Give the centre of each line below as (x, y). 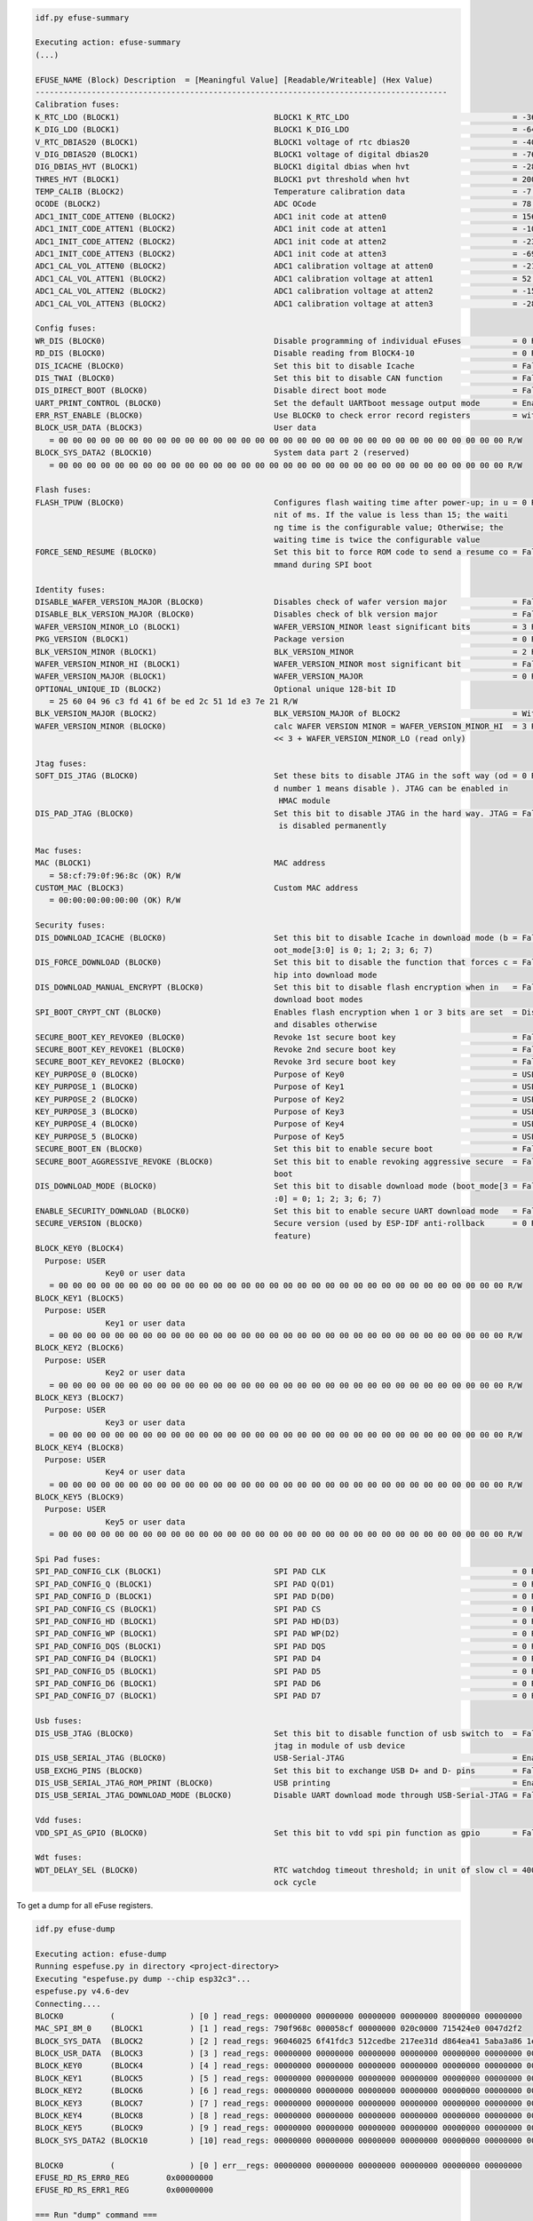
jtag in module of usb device (340, 1745)
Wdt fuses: (59, 1858)
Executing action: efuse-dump (101, 1954)
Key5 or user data (145, 1522)
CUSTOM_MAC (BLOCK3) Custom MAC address (197, 888)
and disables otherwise (326, 1025)
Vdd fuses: (59, 1820)
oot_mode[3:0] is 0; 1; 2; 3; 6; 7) (354, 950)
